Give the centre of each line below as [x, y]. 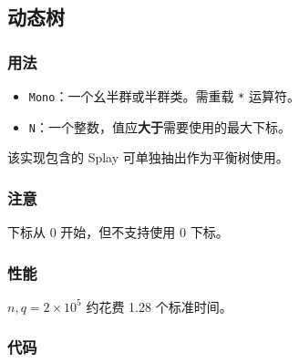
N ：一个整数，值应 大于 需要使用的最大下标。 [160, 126]
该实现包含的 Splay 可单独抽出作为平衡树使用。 [148, 157]
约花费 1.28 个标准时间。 [159, 306]
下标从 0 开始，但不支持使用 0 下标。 [118, 232]
